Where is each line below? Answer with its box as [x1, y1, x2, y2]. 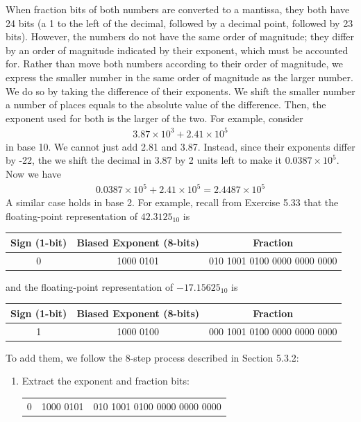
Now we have [6, 167, 62, 181]
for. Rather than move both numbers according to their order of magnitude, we [6, 56, 343, 71]
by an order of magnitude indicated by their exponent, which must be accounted [6, 42, 349, 57]
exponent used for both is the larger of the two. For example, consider [6, 110, 303, 125]
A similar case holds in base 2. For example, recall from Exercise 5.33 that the [6, 195, 339, 210]
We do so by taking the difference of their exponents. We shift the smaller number [6, 83, 355, 98]
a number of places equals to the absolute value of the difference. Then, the [6, 97, 326, 112]
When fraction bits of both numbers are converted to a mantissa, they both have [6, 2, 350, 16]
